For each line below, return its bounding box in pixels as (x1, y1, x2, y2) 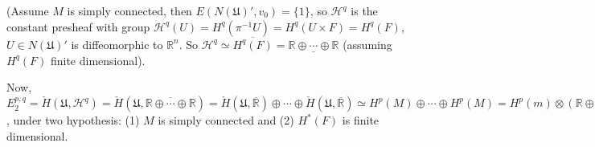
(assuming (343, 35, 392, 52)
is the (351, 2, 378, 18)
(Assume (6, 2, 49, 18)
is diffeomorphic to (71, 35, 163, 52)
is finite (342, 112, 380, 129)
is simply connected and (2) (158, 112, 294, 129)
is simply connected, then (67, 2, 192, 18)
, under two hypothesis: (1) (6, 112, 140, 129)
